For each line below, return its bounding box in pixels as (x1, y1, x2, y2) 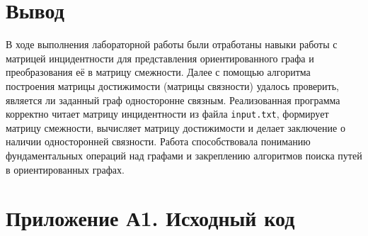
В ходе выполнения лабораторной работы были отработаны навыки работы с (6, 37, 338, 52)
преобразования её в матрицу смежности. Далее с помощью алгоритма (6, 64, 311, 79)
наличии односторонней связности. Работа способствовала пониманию (6, 134, 311, 149)
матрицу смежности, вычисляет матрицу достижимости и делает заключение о (6, 120, 345, 135)
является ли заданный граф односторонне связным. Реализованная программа (6, 92, 340, 107)
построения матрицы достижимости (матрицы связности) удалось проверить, (6, 78, 340, 93)
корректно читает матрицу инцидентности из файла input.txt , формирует (6, 106, 329, 121)
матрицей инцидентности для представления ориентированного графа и (6, 50, 314, 65)
